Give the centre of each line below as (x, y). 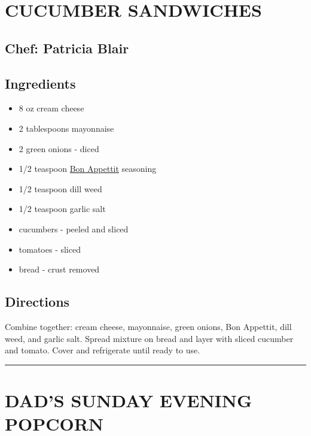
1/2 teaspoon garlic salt (62, 209)
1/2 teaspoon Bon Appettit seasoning (88, 169)
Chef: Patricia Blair (67, 48)
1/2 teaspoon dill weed (60, 188)
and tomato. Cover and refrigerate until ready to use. (103, 350)
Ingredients (40, 83)
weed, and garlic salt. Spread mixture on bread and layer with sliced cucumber (149, 338)
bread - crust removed (59, 269)
